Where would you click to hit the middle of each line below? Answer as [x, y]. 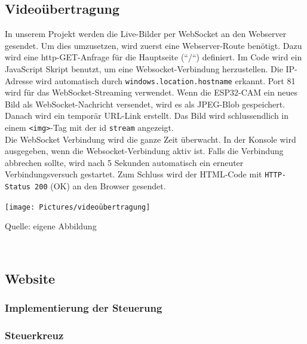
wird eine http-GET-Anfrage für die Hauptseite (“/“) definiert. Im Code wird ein [153, 57]
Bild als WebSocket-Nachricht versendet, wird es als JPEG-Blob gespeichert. [145, 104]
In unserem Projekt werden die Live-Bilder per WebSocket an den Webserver [146, 34]
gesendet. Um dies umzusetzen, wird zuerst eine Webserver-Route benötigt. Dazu [153, 45]
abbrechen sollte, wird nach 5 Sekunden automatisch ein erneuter [124, 162]
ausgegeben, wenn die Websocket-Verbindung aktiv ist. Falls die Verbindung [144, 151]
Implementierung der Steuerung [84, 308]
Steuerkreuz [34, 335]
